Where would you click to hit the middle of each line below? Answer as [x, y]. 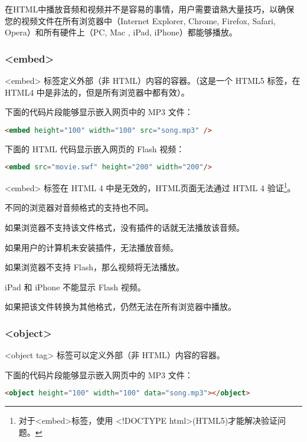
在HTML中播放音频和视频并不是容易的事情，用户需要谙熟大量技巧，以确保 [150, 9]
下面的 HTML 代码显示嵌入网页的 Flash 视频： [95, 148]
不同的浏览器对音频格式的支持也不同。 [79, 207]
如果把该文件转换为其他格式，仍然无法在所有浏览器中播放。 [120, 307]
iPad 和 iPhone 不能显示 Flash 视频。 [75, 287]
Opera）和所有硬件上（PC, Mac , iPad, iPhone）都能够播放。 [121, 32]
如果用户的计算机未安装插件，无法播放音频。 [92, 247]
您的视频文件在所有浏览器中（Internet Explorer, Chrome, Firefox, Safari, [140, 20]
